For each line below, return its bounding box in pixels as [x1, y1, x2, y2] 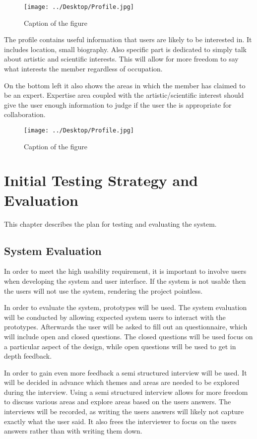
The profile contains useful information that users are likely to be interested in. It [4, 34, 252, 45]
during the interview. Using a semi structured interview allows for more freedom [4, 386, 248, 397]
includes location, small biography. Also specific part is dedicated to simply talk [4, 44, 247, 54]
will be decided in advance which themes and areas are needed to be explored [4, 377, 240, 387]
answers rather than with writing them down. [4, 426, 142, 436]
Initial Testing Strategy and [4, 170, 198, 190]
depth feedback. [4, 351, 52, 361]
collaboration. [4, 109, 46, 120]
